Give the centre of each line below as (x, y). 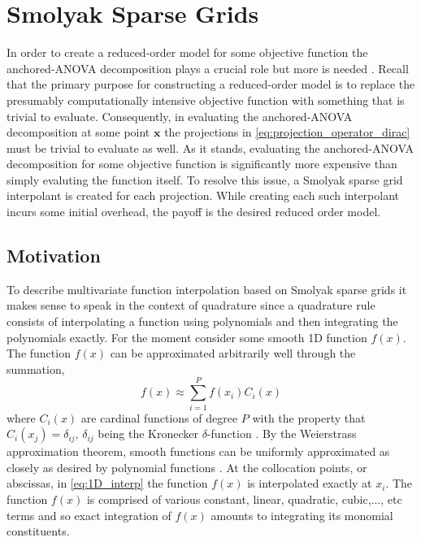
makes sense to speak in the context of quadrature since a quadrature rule (191, 305)
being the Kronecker (148, 434)
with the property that (309, 417)
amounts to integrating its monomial (302, 515)
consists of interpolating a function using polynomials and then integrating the (202, 321)
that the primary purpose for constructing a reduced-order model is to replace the (211, 84)
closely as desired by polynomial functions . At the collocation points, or (187, 467)
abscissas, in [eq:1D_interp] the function (107, 483)
